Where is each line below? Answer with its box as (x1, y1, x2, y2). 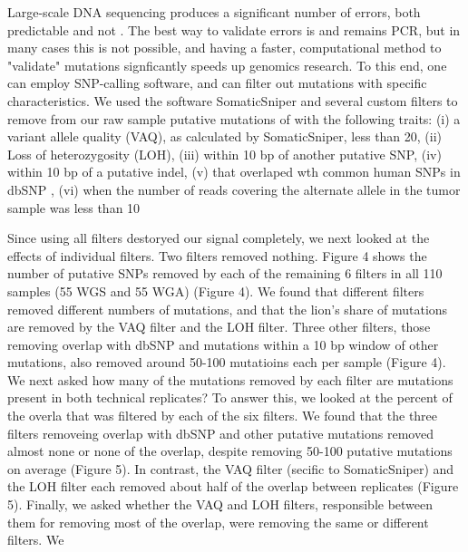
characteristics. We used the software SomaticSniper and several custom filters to (7, 91, 458, 110)
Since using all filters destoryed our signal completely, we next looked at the (7, 228, 430, 247)
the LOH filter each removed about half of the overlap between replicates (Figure (7, 477, 459, 496)
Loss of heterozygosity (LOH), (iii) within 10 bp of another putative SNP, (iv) (7, 144, 442, 163)
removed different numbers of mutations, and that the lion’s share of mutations (7, 299, 448, 318)
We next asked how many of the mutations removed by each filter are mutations (7, 370, 453, 389)
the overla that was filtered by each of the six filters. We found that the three (7, 406, 438, 425)
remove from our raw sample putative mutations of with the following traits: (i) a (7, 109, 461, 128)
